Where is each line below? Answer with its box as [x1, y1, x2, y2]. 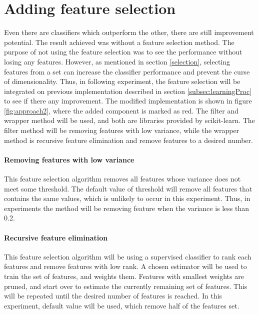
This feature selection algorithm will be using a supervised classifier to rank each [4, 251, 251, 261]
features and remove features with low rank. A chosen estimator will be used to [4, 261, 247, 271]
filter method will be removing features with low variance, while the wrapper [4, 125, 239, 135]
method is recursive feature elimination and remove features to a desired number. [4, 134, 253, 145]
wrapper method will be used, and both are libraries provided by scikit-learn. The [4, 115, 255, 125]
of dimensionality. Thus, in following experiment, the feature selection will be [4, 76, 240, 86]
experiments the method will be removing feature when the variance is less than [4, 202, 249, 213]
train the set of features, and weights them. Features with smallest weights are [4, 271, 244, 281]
